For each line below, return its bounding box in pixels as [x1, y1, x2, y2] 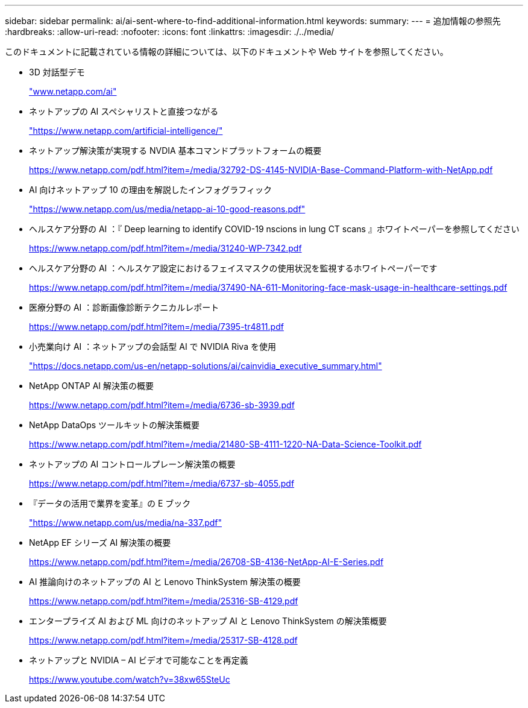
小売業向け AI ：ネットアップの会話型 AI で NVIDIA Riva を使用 [29, 341, 276, 352]
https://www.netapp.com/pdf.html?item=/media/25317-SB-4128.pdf [29, 635, 298, 645]
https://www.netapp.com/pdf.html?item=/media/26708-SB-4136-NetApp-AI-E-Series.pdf [29, 557, 384, 567]
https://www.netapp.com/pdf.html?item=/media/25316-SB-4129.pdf [29, 596, 298, 606]
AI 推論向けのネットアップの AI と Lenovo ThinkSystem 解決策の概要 [29, 577, 301, 587]
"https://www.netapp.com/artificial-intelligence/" [29, 125, 223, 136]
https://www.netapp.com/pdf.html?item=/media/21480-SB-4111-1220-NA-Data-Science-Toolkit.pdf [29, 439, 422, 449]
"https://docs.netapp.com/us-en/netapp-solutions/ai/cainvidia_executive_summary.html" [29, 361, 382, 371]
